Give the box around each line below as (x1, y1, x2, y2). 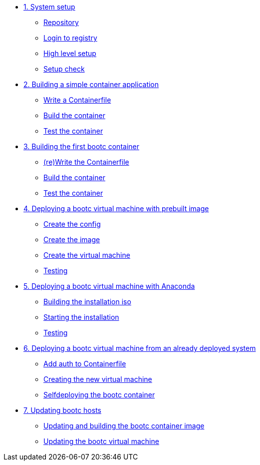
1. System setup (23, 3, 75, 11)
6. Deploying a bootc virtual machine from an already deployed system (23, 344, 256, 352)
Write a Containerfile (43, 96, 111, 104)
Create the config (43, 220, 101, 228)
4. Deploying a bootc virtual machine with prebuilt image (23, 204, 209, 213)
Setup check (43, 65, 85, 73)
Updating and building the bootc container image (43, 421, 205, 430)
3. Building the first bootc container (23, 142, 139, 151)
